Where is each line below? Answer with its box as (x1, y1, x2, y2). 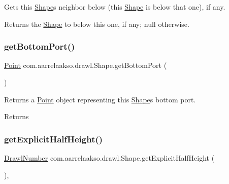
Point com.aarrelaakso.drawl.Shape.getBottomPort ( (4, 60, 167, 70)
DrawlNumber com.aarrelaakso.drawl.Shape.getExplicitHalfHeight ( (4, 153, 215, 163)
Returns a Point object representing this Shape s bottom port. (4, 94, 196, 104)
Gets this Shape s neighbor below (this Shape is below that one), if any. (4, 2, 225, 12)
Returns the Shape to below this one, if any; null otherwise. (4, 18, 189, 29)
